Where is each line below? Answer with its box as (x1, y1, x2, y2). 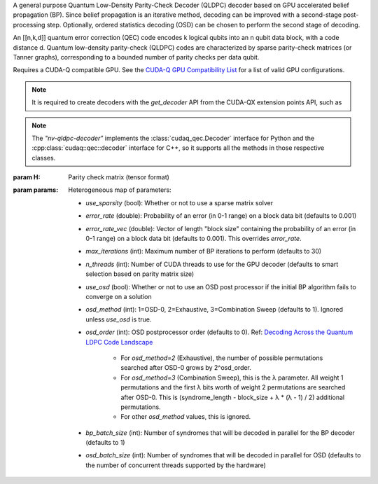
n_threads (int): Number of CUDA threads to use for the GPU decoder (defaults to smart (85, 260, 339, 268)
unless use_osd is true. (85, 315, 152, 324)
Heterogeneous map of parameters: (68, 186, 171, 194)
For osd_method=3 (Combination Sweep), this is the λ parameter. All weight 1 (120, 373, 344, 382)
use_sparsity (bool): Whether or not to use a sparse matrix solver (85, 198, 274, 207)
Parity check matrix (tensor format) (68, 173, 169, 181)
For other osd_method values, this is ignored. (120, 413, 251, 421)
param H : (13, 173, 41, 181)
